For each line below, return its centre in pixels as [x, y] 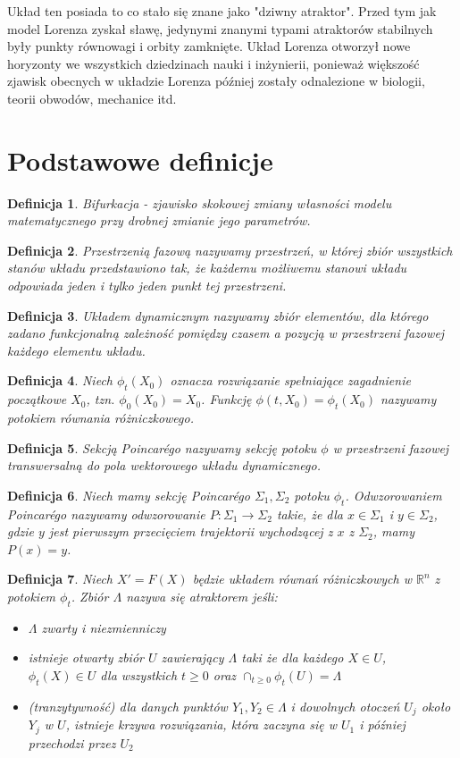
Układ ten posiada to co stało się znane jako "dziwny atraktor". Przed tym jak [222, 11]
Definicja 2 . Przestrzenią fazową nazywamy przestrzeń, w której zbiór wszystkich [230, 250]
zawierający [192, 657]
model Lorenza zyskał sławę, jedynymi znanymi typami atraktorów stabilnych [220, 28]
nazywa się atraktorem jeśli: [202, 596]
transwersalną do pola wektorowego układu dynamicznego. [164, 465]
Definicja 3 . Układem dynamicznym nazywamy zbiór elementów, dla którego [218, 315]
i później [382, 724]
